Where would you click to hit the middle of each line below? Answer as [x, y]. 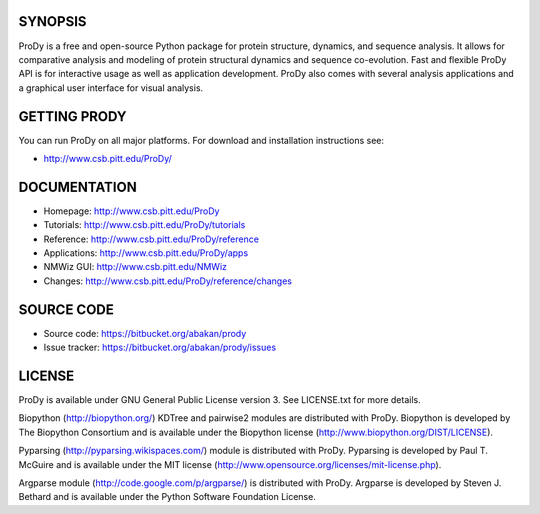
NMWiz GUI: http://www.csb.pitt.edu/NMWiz [135, 267]
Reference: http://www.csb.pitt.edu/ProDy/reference [151, 239]
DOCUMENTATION [77, 186]
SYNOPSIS [52, 21]
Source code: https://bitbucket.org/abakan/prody [145, 333]
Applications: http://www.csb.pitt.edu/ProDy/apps [146, 253]
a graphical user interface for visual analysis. [111, 87]
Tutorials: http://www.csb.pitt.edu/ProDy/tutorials [144, 225]
